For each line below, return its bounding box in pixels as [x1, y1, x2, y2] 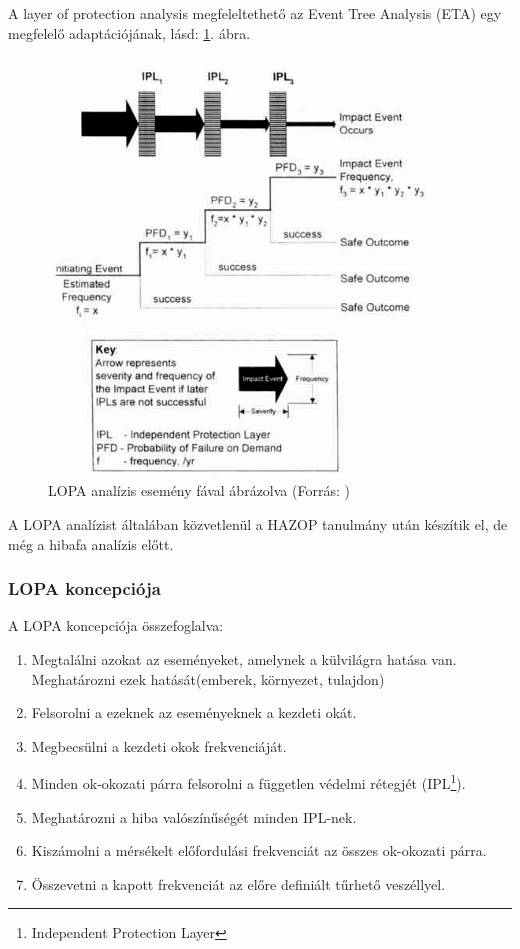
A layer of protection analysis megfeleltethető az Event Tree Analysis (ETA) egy [8, 3, 502, 23]
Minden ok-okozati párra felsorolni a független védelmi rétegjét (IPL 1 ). [31, 770, 466, 794]
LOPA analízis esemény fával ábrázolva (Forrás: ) [48, 480, 350, 501]
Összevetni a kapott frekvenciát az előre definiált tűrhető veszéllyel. [31, 873, 446, 894]
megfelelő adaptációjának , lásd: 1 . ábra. [8, 22, 251, 43]
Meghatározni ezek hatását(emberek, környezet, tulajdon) [31, 668, 385, 689]
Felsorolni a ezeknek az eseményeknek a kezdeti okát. [31, 702, 357, 723]
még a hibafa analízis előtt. [8, 533, 174, 554]
